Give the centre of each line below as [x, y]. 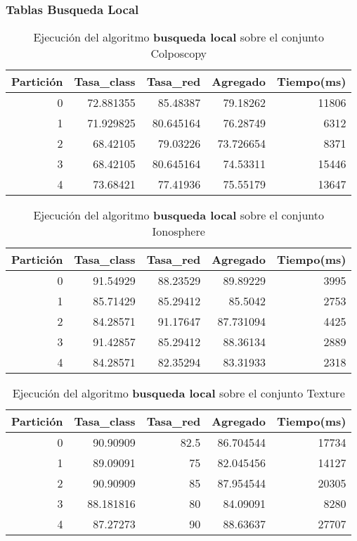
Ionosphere [178, 231]
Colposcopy [179, 53]
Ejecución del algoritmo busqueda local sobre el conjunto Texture [178, 393]
